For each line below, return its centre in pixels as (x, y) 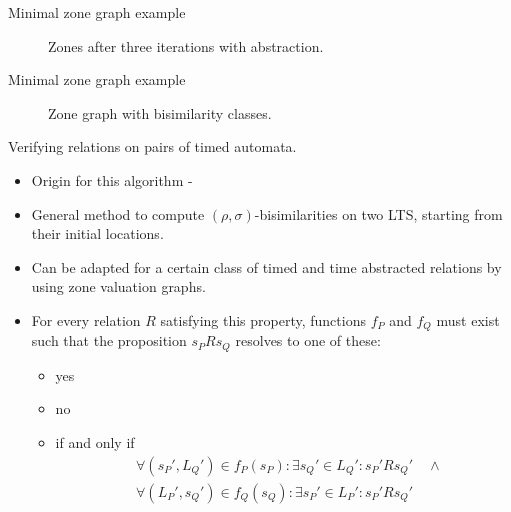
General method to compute (118, 213)
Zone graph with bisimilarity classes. (160, 112)
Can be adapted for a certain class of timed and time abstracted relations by (266, 266)
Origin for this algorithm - (112, 179)
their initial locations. (97, 233)
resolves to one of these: (308, 340)
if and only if (95, 442)
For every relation (86, 319)
